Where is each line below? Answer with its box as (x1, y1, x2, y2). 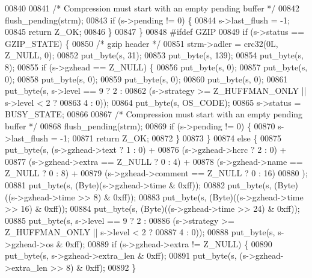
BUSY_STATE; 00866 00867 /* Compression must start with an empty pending (5, 108, 303, 120)
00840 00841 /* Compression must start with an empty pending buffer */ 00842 (5, 2, 300, 14)
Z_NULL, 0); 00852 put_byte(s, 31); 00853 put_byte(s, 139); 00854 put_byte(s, (5, 49, 304, 61)
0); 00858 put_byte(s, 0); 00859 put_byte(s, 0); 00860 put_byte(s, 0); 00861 (5, 72, 288, 85)
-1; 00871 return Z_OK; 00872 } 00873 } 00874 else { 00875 (60, 131, 281, 144)
